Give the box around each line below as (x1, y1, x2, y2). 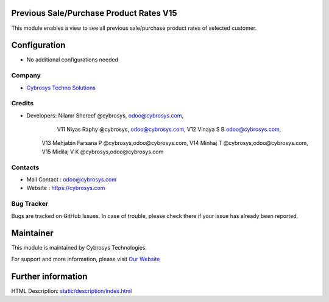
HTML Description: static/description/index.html (11, 287, 132, 295)
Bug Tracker (11, 200, 49, 208)
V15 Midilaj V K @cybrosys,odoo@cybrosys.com (41, 148, 164, 155)
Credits (11, 99, 34, 108)
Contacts (11, 163, 40, 172)
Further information (11, 271, 88, 281)
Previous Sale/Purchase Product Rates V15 (11, 8, 177, 18)
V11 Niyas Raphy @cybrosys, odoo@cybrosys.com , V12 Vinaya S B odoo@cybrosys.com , (57, 125, 281, 133)
